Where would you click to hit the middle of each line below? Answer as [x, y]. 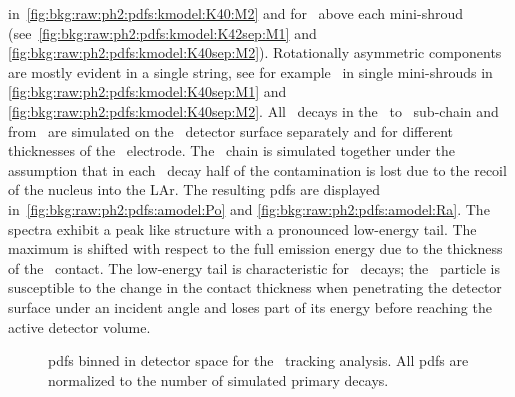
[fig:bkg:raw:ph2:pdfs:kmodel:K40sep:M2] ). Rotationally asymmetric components [255, 52]
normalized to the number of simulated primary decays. [218, 379]
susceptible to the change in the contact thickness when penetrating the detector [255, 287]
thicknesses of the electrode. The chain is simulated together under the [231, 150]
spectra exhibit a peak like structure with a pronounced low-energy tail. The [242, 228]
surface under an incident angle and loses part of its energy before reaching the [250, 306]
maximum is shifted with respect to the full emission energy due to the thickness [255, 248]
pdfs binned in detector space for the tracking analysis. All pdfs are [258, 360]
